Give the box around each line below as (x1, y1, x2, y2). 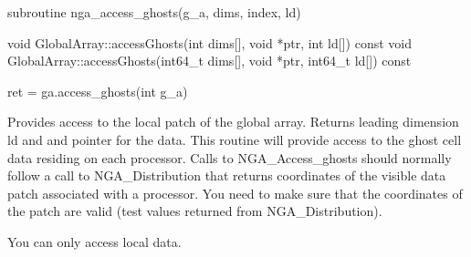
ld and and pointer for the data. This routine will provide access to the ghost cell (7, 129, 462, 149)
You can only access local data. (7, 231, 182, 251)
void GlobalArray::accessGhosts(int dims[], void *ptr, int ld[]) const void (7, 33, 412, 52)
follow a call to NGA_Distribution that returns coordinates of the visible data (7, 166, 446, 185)
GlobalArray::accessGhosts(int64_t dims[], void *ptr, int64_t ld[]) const (7, 51, 412, 70)
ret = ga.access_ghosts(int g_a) (7, 81, 188, 100)
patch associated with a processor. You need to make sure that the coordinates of (7, 183, 463, 202)
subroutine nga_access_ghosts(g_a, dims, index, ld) (7, 3, 301, 21)
